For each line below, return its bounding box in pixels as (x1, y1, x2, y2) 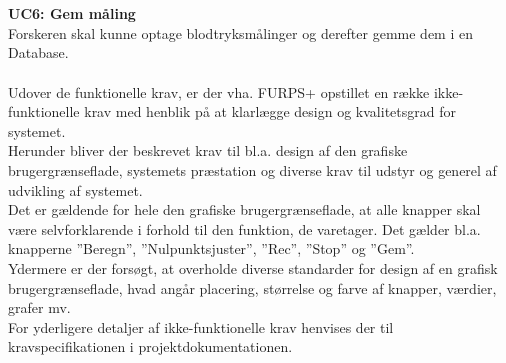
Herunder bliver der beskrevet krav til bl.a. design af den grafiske (8, 140, 408, 161)
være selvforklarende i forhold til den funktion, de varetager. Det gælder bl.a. (8, 218, 481, 239)
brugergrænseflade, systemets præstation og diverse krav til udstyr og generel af (8, 159, 497, 180)
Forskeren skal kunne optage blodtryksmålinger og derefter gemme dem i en (8, 22, 473, 43)
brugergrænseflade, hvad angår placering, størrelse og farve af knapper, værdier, (8, 277, 497, 298)
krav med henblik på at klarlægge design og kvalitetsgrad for (84, 101, 456, 122)
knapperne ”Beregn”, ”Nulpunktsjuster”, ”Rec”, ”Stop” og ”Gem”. (8, 238, 415, 259)
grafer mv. (8, 297, 71, 318)
